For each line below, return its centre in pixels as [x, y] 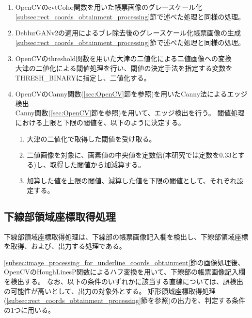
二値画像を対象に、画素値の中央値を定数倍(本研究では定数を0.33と [133, 155]
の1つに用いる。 [29, 310]
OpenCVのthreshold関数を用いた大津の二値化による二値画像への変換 [123, 58]
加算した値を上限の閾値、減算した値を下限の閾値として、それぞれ [132, 181]
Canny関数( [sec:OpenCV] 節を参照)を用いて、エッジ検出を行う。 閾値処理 [130, 113]
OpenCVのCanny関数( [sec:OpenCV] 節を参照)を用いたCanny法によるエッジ [131, 94]
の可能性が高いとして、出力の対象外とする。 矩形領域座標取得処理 [110, 291]
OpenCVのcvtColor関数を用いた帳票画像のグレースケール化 [109, 7]
